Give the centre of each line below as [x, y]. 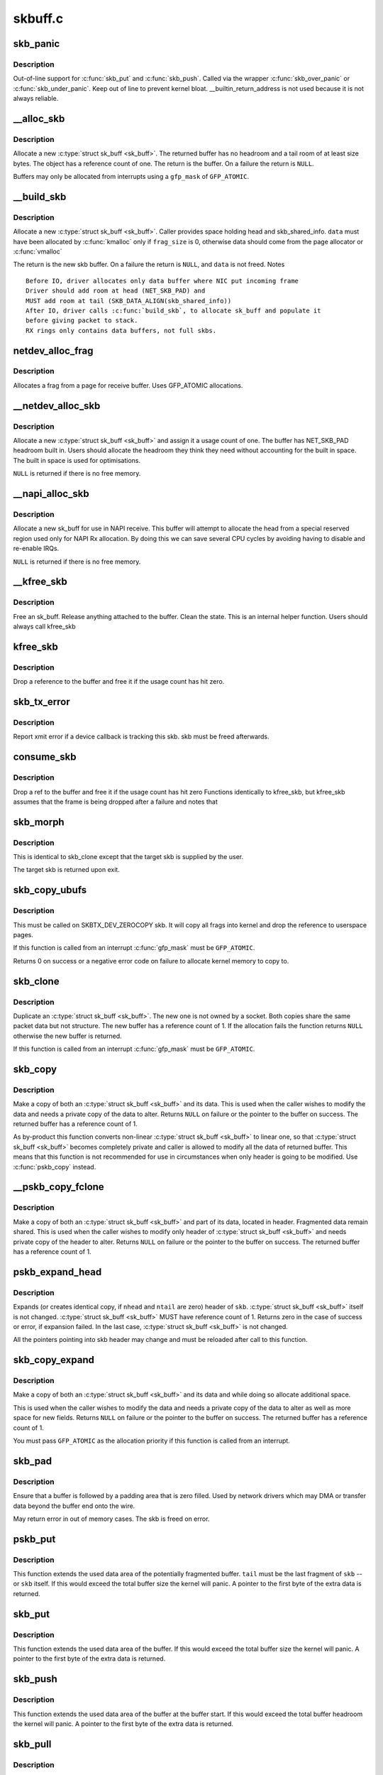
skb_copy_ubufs [50, 890]
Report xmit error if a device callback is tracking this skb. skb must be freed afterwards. [141, 737]
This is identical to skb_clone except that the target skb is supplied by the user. [128, 857]
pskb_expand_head [57, 1272]
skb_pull [32, 1744]
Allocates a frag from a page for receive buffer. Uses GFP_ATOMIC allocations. [128, 385]
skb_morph [39, 822]
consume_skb [45, 757]
